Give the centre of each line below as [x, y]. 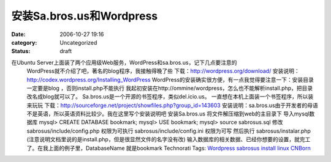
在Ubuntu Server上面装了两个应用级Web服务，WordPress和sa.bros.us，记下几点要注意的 [124, 62]
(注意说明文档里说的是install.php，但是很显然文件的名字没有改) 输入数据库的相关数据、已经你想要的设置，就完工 [169, 139]
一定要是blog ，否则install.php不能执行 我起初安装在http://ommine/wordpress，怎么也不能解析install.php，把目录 [170, 88]
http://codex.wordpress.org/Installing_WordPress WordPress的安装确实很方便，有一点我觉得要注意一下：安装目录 [170, 79]
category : [24, 42]
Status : [21, 51]
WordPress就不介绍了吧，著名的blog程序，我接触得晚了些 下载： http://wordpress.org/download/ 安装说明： [163, 71]
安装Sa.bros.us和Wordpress [85, 16]
